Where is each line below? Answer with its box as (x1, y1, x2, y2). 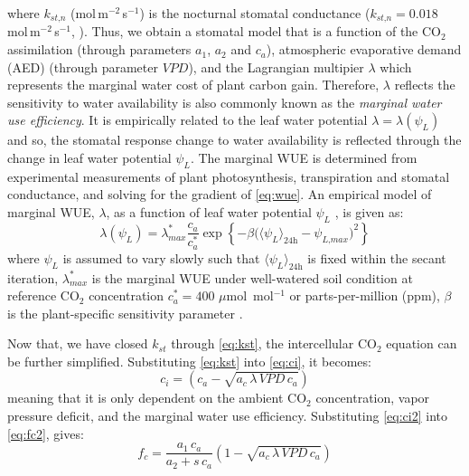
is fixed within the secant (307, 248, 446, 267)
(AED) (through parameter (7, 57, 158, 76)
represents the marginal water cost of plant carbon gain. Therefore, (7, 75, 380, 94)
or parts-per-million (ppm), (289, 286, 440, 305)
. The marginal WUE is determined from (190, 148, 417, 167)
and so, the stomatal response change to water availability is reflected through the (7, 130, 462, 149)
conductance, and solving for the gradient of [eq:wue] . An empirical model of (7, 185, 432, 204)
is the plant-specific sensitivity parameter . (7, 303, 243, 322)
